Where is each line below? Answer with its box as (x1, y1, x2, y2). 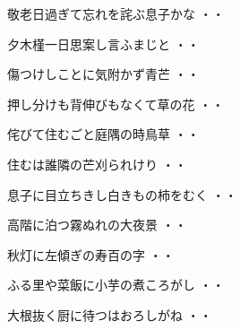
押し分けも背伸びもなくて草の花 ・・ (7, 94, 225, 113)
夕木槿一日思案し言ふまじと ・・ (7, 34, 200, 53)
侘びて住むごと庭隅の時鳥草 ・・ (7, 125, 200, 143)
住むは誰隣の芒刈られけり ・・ (7, 154, 187, 173)
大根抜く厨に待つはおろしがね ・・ (7, 305, 212, 324)
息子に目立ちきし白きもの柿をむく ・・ (7, 185, 237, 204)
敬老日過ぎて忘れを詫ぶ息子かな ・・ (7, 4, 225, 22)
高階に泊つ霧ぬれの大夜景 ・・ (7, 215, 187, 234)
